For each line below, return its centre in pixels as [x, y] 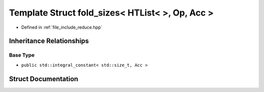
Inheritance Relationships [49, 41]
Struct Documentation [44, 79]
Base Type [22, 55]
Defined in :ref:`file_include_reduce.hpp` [62, 27]
